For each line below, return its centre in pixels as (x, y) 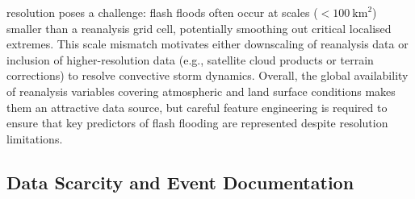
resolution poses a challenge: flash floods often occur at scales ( (162, 12)
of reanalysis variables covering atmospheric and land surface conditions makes (201, 91)
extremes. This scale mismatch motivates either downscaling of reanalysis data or (207, 44)
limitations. (35, 138)
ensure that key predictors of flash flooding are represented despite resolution (197, 123)
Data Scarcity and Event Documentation (180, 182)
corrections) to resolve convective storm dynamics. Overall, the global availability (207, 75)
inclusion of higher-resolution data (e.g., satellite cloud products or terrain (190, 59)
